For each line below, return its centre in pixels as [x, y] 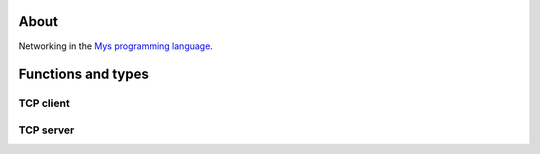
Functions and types [83, 74]
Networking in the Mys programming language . [116, 46]
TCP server [46, 130]
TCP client [44, 103]
